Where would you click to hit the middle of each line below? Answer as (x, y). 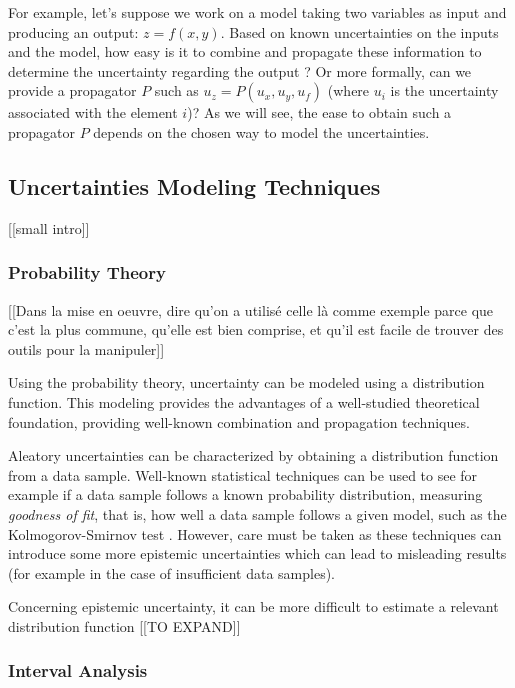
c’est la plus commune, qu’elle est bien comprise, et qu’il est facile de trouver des (256, 329)
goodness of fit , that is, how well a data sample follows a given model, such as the (257, 513)
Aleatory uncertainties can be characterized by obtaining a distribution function (253, 455)
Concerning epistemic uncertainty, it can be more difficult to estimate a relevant (253, 606)
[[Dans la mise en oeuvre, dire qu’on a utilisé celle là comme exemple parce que (251, 309)
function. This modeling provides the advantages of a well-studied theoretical (244, 401)
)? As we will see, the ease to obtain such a (319, 112)
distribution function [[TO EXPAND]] (124, 625)
